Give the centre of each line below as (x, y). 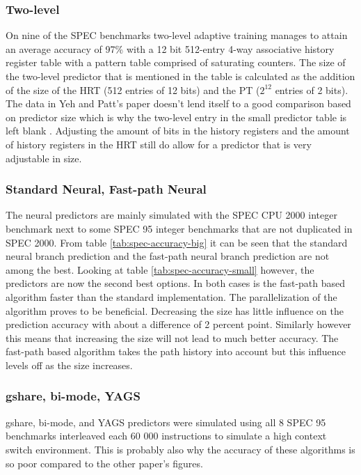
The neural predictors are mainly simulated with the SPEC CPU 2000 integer (171, 215)
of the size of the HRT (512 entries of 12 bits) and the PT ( (133, 89)
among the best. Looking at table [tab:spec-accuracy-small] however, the (160, 269)
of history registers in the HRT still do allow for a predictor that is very (159, 144)
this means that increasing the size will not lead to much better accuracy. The (172, 337)
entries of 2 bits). (312, 89)
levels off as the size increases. (69, 365)
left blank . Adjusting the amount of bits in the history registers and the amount (178, 131)
